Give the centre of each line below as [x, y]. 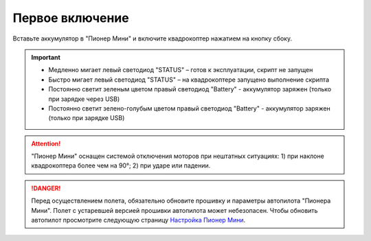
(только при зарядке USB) [87, 118]
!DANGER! [46, 188]
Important [46, 57]
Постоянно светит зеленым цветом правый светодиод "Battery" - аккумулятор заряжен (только [190, 89]
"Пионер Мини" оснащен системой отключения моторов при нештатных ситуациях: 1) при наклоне [178, 156]
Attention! [46, 144]
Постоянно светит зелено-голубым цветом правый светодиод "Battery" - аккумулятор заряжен [190, 108]
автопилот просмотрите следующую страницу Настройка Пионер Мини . [138, 220]
